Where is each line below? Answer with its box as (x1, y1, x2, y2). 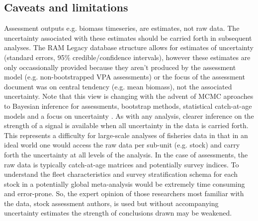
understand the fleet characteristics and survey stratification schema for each (4, 169, 238, 179)
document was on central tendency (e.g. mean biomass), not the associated (4, 81, 232, 91)
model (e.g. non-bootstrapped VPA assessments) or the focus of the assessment (4, 72, 245, 82)
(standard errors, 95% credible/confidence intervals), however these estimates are (4, 52, 251, 62)
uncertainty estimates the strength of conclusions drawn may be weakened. (4, 208, 232, 218)
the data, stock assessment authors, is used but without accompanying (4, 198, 219, 208)
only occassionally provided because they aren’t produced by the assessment (4, 62, 236, 72)
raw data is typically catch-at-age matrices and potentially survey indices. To (4, 159, 239, 169)
